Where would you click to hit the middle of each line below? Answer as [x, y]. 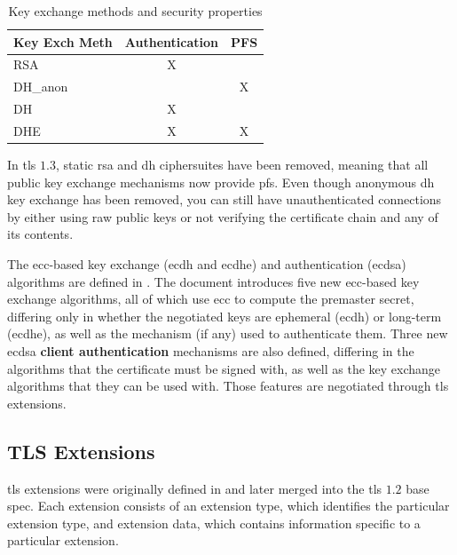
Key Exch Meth [63, 41]
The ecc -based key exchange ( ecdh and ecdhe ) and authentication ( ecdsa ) [207, 264]
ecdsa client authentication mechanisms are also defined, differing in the [211, 351]
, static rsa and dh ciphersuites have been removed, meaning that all [242, 165]
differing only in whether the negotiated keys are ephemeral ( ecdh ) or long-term [225, 316]
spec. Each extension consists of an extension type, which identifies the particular [228, 506]
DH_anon [41, 87]
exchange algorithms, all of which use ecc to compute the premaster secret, [211, 299]
